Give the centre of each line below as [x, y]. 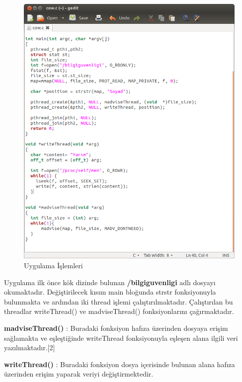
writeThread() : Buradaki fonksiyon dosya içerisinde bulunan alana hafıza [120, 364]
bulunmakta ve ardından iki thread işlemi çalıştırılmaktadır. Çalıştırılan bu [119, 301]
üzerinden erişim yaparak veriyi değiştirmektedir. [79, 374]
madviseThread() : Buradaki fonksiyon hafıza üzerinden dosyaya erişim [116, 328]
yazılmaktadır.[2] [30, 347]
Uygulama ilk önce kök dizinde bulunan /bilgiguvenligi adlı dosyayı [110, 282]
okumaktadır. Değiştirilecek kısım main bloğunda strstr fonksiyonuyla [110, 292]
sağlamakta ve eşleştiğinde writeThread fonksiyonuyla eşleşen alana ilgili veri [121, 338]
